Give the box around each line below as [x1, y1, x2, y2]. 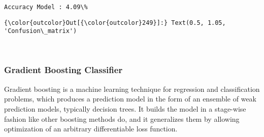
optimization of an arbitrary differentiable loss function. [4, 123, 178, 134]
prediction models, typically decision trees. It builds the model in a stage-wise [4, 103, 246, 114]
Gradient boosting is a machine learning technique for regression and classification [4, 83, 260, 94]
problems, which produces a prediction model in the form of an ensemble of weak [4, 93, 256, 104]
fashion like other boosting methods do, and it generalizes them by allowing [4, 113, 240, 124]
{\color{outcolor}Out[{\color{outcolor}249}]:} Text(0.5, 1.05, [4, 19, 226, 26]
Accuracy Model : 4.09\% [4, 4, 88, 11]
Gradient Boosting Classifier [4, 63, 123, 76]
